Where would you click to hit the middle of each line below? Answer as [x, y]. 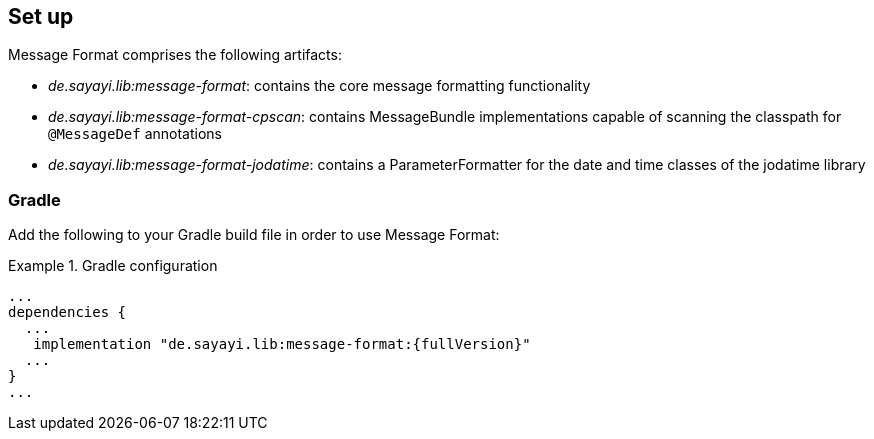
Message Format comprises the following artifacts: [175, 55]
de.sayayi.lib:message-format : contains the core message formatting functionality [319, 86]
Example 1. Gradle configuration [113, 266]
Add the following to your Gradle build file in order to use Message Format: [254, 235]
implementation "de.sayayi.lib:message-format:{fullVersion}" [282, 344]
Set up [41, 16]
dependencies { [67, 312]
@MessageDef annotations [135, 134]
